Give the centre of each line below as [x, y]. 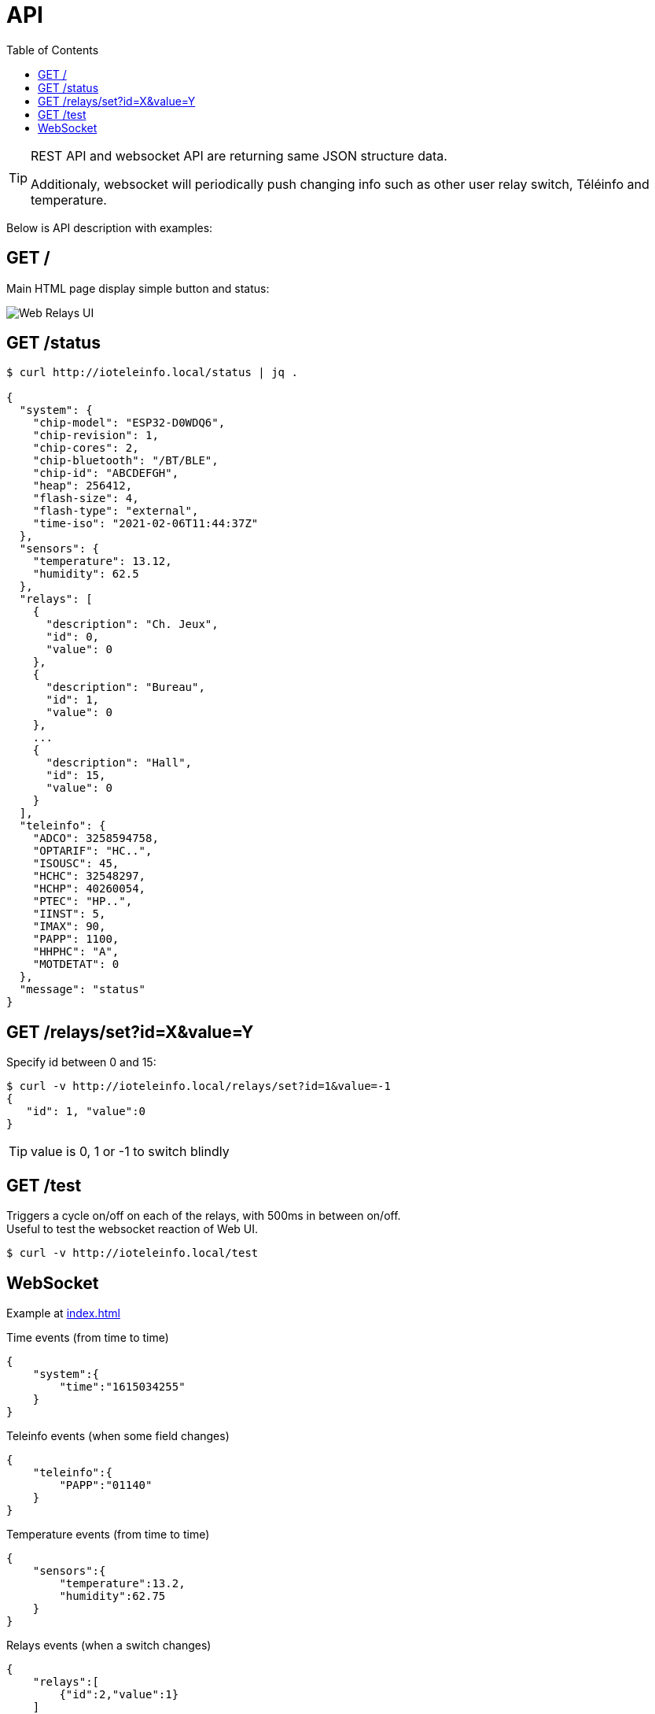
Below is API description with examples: [110, 227]
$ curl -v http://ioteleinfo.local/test [132, 1253]
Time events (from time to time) [88, 1337]
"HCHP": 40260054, [89, 889]
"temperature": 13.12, [102, 561]
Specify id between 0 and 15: [81, 1062]
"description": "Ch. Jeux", [132, 624]
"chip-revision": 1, [96, 436]
